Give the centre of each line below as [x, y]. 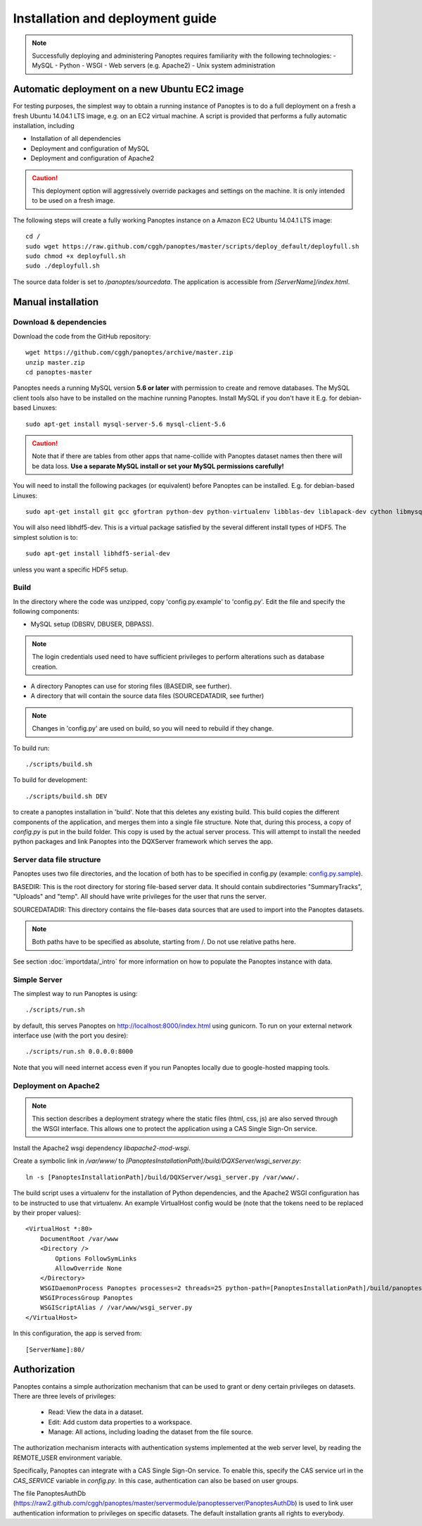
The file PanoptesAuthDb [49, 1494]
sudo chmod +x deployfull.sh [76, 256]
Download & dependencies [60, 322]
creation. [45, 667]
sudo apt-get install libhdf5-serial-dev [98, 554]
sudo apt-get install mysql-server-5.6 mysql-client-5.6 [126, 424]
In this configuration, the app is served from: [77, 1333]
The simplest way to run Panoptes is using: [75, 993]
